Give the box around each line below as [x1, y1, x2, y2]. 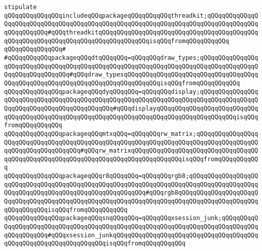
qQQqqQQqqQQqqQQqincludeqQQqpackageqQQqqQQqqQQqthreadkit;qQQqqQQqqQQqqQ [4, 12, 258, 19]
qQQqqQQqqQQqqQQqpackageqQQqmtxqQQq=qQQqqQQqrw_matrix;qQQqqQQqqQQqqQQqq [4, 130, 258, 137]
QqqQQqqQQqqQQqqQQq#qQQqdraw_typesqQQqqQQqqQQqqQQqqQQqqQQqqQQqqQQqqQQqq [4, 71, 258, 79]
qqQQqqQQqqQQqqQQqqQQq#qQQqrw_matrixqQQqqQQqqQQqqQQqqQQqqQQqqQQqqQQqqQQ [4, 147, 258, 155]
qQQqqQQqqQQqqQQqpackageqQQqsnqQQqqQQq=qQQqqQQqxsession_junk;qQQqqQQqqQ [4, 214, 258, 222]
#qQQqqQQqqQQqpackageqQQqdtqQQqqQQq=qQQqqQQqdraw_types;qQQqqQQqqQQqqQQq [4, 54, 258, 61]
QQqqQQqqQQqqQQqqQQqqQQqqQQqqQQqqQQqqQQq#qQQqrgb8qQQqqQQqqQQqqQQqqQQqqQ [4, 189, 258, 197]
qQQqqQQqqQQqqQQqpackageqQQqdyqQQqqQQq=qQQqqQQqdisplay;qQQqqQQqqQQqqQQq [4, 88, 258, 95]
